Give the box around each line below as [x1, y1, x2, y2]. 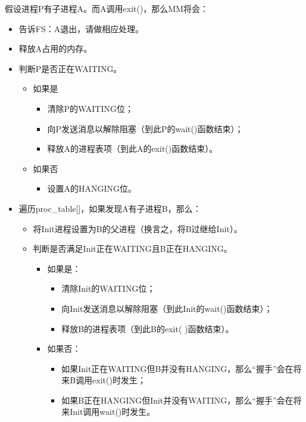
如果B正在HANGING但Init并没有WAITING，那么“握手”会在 [61, 393, 293, 406]
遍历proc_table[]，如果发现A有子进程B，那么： [18, 202, 201, 214]
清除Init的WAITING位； [61, 282, 155, 295]
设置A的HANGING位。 [47, 182, 136, 195]
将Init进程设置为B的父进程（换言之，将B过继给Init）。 [33, 222, 242, 235]
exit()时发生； [92, 374, 146, 386]
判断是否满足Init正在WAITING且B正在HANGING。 [33, 242, 232, 255]
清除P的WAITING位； [47, 102, 133, 114]
